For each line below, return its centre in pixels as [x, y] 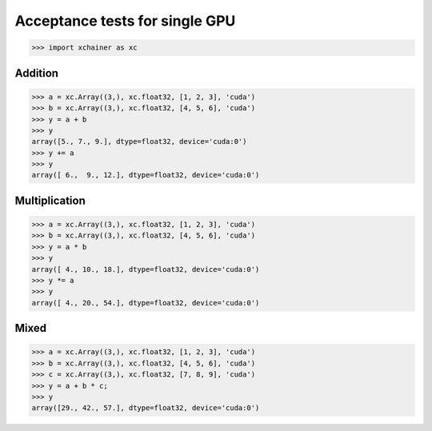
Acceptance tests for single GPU [125, 21]
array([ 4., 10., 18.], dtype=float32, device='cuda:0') [146, 269]
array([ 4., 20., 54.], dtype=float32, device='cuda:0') [146, 303]
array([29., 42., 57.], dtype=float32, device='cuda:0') [146, 408]
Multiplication [50, 200]
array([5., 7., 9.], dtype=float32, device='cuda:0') [139, 142]
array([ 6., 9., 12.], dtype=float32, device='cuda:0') [146, 175]
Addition [37, 73]
